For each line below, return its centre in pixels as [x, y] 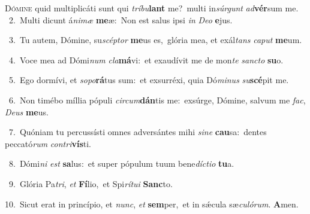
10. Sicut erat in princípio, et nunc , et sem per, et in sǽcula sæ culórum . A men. [152, 204]
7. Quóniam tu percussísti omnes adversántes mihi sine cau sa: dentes [138, 132]
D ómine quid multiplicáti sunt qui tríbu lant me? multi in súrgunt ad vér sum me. [152, 8]
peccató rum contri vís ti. [48, 143]
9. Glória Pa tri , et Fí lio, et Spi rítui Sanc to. [91, 183]
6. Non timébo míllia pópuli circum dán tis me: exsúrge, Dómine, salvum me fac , [157, 100]
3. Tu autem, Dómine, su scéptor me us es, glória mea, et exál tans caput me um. [155, 40]
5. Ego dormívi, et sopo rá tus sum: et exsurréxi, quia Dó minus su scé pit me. [149, 80]
